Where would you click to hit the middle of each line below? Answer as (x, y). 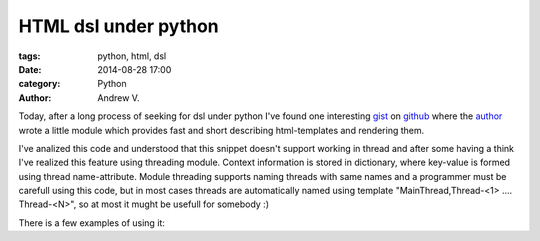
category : (39, 84)
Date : (30, 69)
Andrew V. (118, 97)
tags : (29, 56)
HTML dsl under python (118, 26)
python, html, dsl (132, 56)
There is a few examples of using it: (91, 222)
